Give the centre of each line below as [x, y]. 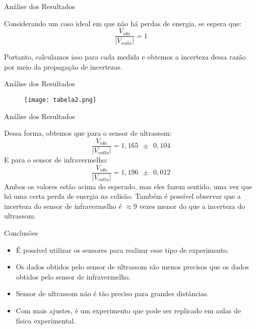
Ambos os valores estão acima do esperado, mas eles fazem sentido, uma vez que [128, 186]
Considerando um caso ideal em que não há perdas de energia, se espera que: [123, 23]
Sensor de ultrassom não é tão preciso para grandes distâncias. [112, 293]
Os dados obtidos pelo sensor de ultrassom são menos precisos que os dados [133, 267]
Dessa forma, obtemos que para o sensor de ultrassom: [88, 133]
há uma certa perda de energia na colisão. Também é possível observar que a [122, 196]
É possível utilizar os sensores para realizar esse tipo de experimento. [122, 250]
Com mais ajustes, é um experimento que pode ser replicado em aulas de [128, 310]
